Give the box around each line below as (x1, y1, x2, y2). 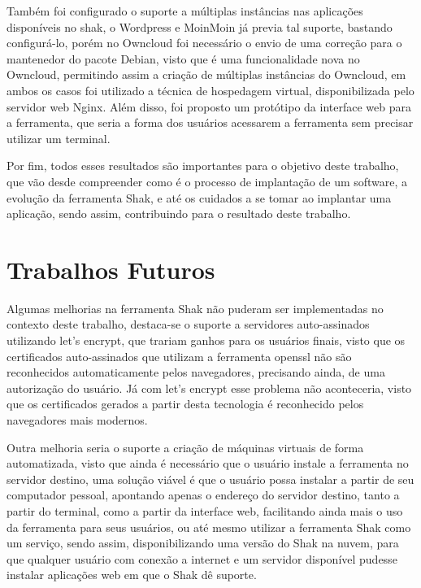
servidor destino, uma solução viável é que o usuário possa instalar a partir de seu (7, 470, 414, 487)
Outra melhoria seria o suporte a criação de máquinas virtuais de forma (7, 438, 364, 455)
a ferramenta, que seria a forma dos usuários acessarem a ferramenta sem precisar (7, 114, 414, 131)
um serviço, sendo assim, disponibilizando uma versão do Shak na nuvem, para (7, 534, 399, 551)
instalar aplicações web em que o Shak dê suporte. (7, 566, 257, 583)
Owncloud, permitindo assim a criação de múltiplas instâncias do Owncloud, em (7, 66, 406, 83)
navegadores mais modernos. (7, 412, 148, 428)
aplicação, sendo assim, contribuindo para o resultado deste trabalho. (7, 205, 351, 222)
